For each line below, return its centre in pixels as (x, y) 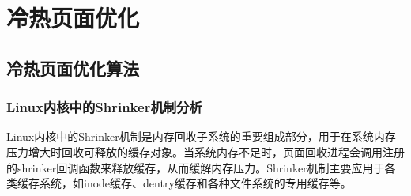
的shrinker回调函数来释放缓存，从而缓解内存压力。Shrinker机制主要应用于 (196, 167)
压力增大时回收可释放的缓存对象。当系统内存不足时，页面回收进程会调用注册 (205, 151)
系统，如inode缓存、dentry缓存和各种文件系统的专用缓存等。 (195, 183)
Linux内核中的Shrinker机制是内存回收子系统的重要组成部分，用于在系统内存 (201, 136)
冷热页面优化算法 (73, 68)
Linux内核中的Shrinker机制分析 (104, 107)
